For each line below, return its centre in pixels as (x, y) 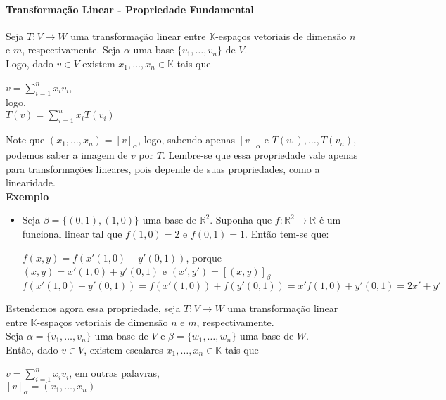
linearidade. (31, 182)
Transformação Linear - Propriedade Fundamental (130, 9)
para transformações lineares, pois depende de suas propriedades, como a (163, 168)
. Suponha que (241, 220)
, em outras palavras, (114, 373)
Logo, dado (30, 63)
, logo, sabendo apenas (186, 140)
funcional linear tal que (72, 234)
